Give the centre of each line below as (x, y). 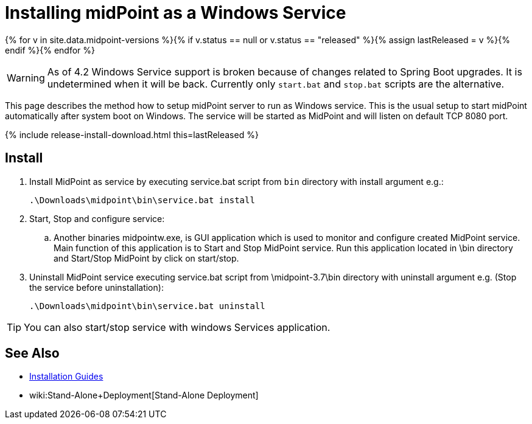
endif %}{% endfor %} (50, 50)
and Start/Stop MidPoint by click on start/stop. (146, 258)
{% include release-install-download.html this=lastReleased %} (132, 134)
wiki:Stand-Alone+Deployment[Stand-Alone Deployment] (144, 395)
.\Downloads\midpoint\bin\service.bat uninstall (147, 306)
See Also (32, 353)
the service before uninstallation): (96, 287)
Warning (26, 78)
